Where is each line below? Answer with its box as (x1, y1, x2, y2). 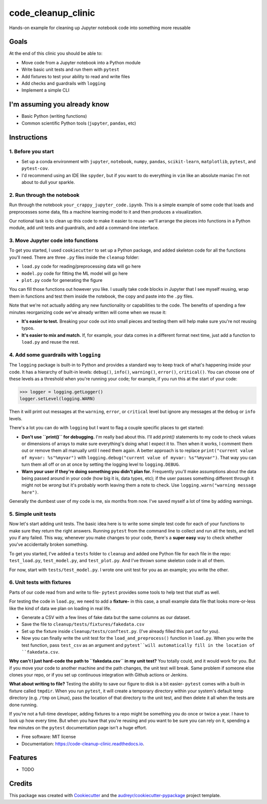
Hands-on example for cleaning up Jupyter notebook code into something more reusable (9, 25, 191, 31)
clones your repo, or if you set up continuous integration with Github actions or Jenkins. (9, 672, 188, 678)
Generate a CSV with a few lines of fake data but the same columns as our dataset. (21, 614, 191, 620)
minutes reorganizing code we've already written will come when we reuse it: (9, 309, 167, 315)
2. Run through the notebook (9, 191, 80, 198)
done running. (9, 702, 38, 708)
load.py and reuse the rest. (21, 339, 80, 345)
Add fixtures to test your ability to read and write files (21, 73, 131, 79)
